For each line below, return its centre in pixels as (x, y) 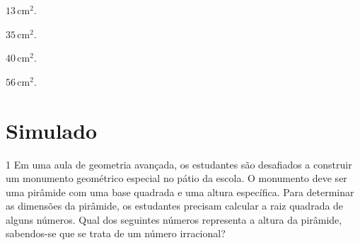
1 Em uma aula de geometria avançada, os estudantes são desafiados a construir (179, 164)
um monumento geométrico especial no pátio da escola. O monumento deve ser (176, 178)
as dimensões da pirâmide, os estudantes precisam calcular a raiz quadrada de (175, 206)
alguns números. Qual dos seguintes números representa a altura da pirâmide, (174, 219)
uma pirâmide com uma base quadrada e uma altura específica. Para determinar (180, 192)
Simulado (52, 130)
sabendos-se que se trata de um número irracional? (116, 233)
